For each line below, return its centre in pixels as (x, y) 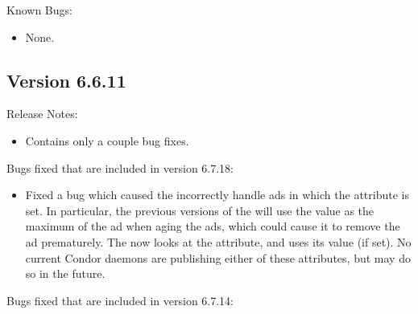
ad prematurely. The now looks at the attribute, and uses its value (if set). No (218, 241)
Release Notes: (42, 114)
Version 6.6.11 (66, 80)
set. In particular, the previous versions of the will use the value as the (200, 210)
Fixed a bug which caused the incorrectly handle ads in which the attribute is (217, 195)
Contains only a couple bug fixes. (107, 140)
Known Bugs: (39, 10)
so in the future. (65, 273)
